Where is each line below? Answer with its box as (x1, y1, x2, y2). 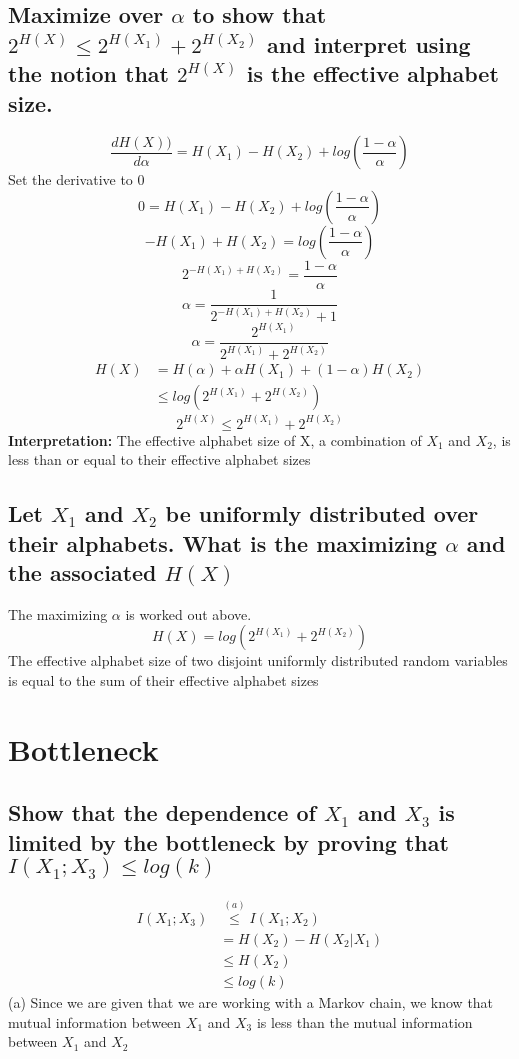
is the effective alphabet (246, 58, 499, 89)
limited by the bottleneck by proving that (8, 826, 449, 857)
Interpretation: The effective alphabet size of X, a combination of (8, 429, 422, 450)
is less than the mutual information (256, 1011, 473, 1032)
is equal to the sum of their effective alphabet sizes (8, 670, 319, 691)
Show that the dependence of (8, 797, 316, 828)
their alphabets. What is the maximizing (8, 527, 438, 558)
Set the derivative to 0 (8, 169, 145, 190)
